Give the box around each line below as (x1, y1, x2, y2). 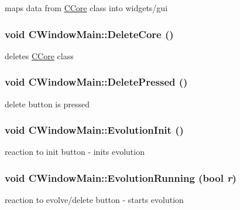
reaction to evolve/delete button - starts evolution (5, 194, 184, 206)
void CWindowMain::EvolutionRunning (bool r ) (5, 170, 236, 185)
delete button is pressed (5, 97, 90, 110)
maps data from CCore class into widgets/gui (5, 2, 168, 13)
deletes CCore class (5, 49, 74, 62)
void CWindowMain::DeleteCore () (5, 26, 174, 41)
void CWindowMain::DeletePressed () (5, 74, 188, 89)
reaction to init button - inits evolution (5, 145, 145, 158)
